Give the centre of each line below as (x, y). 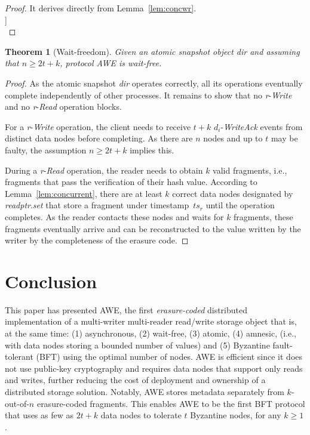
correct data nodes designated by (233, 193)
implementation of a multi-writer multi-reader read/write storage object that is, (151, 321)
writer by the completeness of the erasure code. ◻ (97, 240)
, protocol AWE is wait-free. (111, 63)
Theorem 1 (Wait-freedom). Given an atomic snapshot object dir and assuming (152, 51)
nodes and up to (233, 138)
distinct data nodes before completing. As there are (99, 138)
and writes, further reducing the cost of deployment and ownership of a (135, 380)
